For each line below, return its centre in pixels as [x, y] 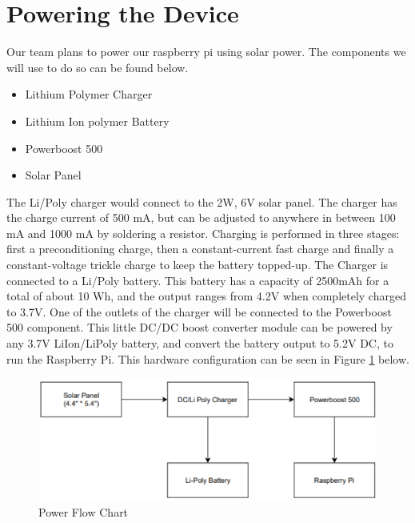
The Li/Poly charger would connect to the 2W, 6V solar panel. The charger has [202, 201]
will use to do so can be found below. [98, 67]
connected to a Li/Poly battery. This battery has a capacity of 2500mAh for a [198, 280]
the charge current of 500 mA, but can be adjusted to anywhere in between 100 [201, 217]
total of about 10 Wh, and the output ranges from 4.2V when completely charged [206, 296]
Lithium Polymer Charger [89, 94]
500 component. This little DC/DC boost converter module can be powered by [200, 327]
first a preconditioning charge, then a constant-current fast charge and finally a [200, 249]
